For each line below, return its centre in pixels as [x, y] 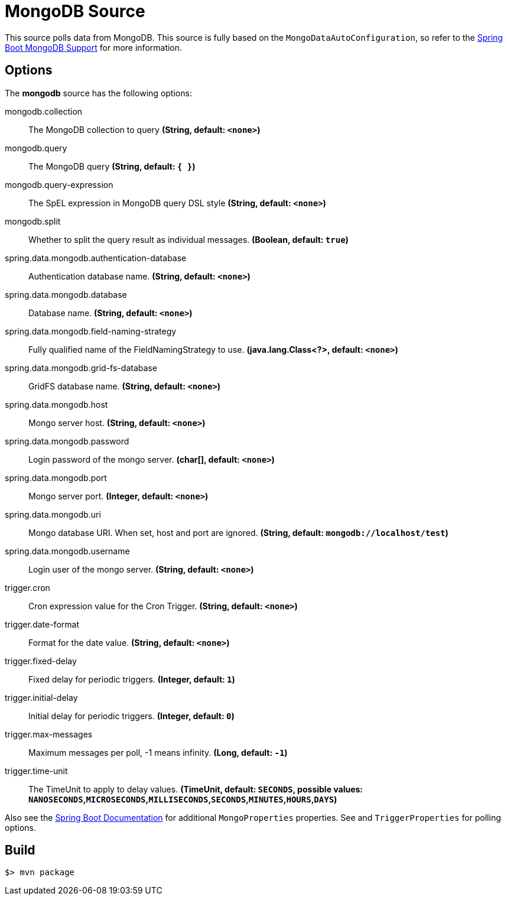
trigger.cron [27, 587]
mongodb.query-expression [59, 184]
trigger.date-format [42, 624]
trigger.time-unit [36, 771]
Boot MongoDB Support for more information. [94, 47]
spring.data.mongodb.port [56, 477]
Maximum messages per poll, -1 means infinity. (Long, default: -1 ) [158, 752]
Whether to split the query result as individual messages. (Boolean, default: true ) [188, 239]
